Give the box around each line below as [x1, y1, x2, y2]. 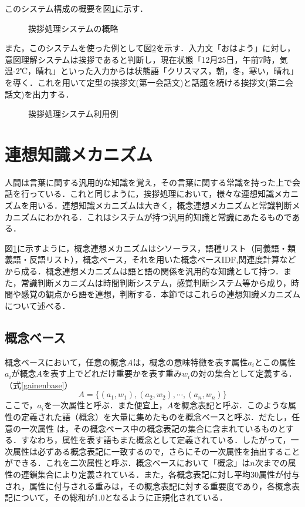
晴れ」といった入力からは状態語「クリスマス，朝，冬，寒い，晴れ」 [35, 65, 299, 77]
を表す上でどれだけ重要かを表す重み [42, 367, 182, 380]
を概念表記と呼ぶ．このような [173, 399, 288, 411]
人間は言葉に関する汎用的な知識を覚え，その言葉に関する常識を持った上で [5, 176, 292, 188]
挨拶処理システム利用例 [28, 108, 118, 120]
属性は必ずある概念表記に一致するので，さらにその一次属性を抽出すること [12, 445, 300, 457]
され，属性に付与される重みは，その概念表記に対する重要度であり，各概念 [5, 479, 292, 492]
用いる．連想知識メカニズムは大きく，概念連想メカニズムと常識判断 [29, 199, 292, 211]
